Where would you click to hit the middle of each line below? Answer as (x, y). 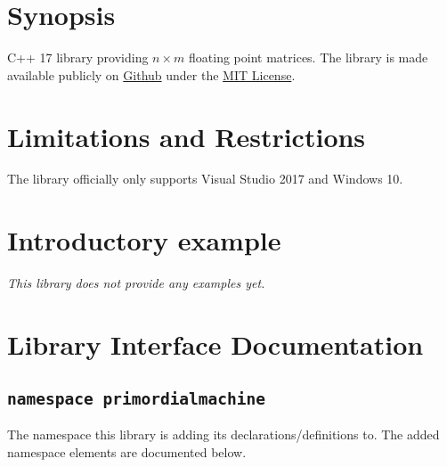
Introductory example (144, 240)
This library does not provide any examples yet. (136, 283)
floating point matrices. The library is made (309, 57)
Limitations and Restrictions (187, 136)
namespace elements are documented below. (127, 451)
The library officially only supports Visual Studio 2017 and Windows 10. (205, 179)
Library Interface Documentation (215, 344)
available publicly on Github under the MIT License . (151, 74)
